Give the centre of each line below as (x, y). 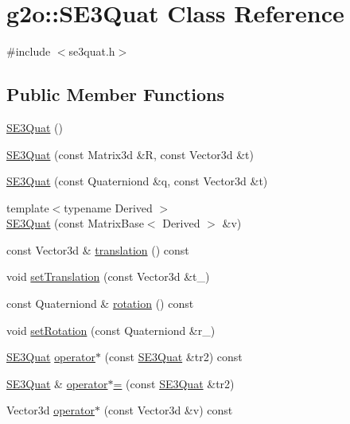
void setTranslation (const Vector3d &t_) (108, 276)
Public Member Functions (115, 94)
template (28, 207)
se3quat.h (92, 51)
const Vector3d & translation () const (98, 249)
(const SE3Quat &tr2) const (173, 357)
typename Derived (108, 207)
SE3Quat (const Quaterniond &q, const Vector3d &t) (137, 181)
